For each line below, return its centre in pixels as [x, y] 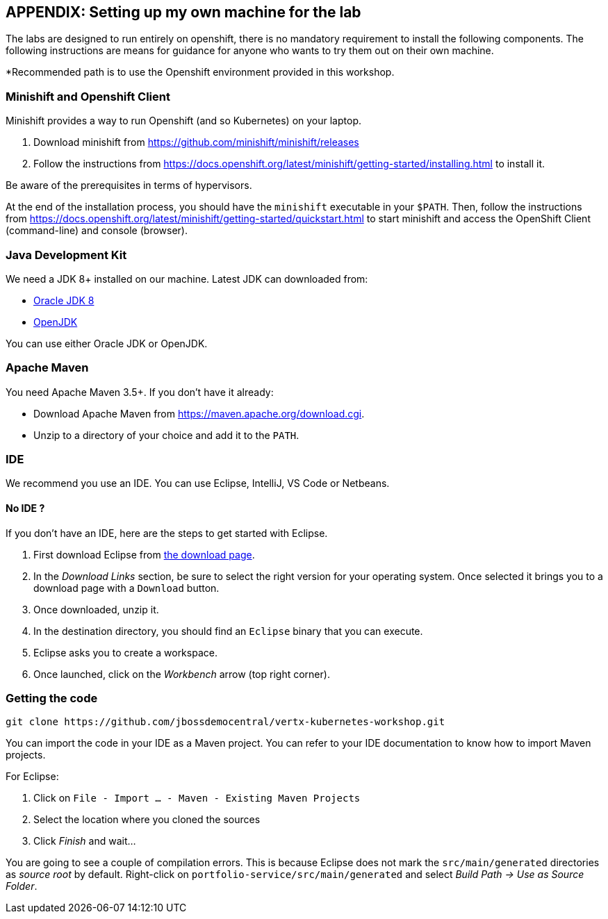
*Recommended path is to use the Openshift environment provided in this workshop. [200, 72]
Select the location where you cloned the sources [147, 820]
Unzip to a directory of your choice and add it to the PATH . [166, 435]
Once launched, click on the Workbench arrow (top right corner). [182, 674]
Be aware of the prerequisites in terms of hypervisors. [129, 185]
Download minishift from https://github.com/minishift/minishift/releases [196, 142]
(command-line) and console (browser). [97, 231]
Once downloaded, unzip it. [96, 609]
